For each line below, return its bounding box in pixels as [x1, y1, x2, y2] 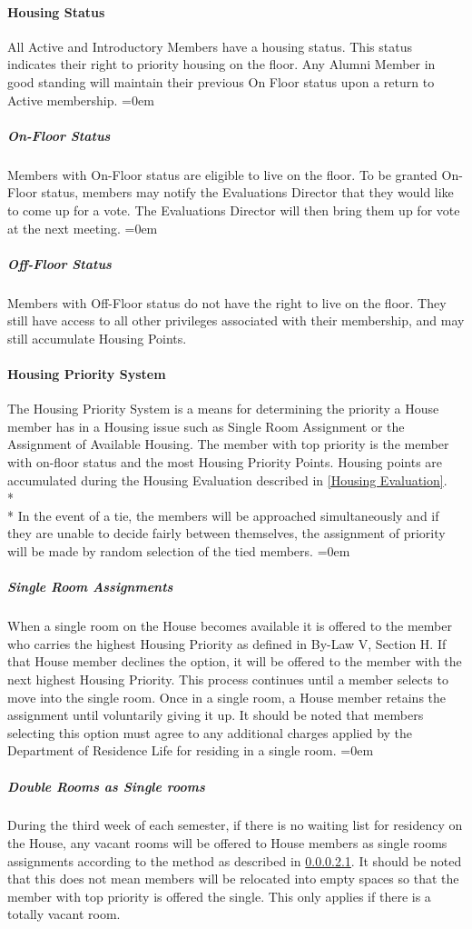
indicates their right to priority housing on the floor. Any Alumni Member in [7, 55, 436, 74]
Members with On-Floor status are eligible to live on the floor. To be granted [7, 165, 438, 184]
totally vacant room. [7, 904, 121, 924]
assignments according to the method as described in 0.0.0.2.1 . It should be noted [7, 851, 462, 870]
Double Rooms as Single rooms [7, 776, 205, 795]
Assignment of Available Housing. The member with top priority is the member [7, 435, 449, 454]
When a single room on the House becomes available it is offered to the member [7, 616, 452, 635]
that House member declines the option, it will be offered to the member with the [7, 652, 462, 671]
